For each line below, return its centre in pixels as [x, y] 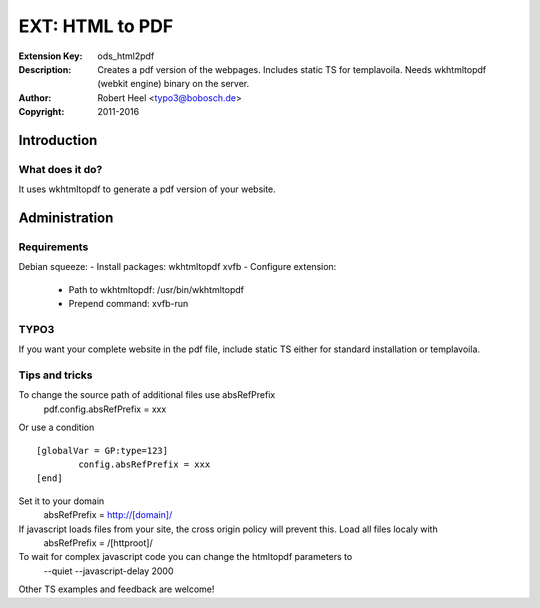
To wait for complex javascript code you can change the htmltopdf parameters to [185, 557]
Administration [66, 218]
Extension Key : [50, 56]
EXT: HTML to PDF [96, 26]
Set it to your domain [61, 501]
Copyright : [41, 112]
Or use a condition [56, 427]
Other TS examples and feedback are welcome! [116, 589]
